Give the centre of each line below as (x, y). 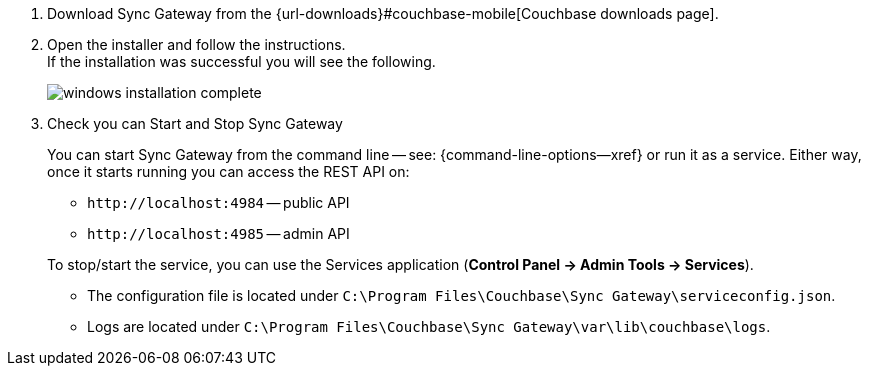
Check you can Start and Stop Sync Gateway (195, 123)
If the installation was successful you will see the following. (241, 61)
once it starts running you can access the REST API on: (228, 171)
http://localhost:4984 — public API (218, 202)
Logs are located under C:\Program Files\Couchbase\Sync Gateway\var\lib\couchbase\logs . (429, 326)
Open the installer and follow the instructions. (196, 44)
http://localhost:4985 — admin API (218, 233)
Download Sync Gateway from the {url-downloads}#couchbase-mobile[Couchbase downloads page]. (383, 13)
